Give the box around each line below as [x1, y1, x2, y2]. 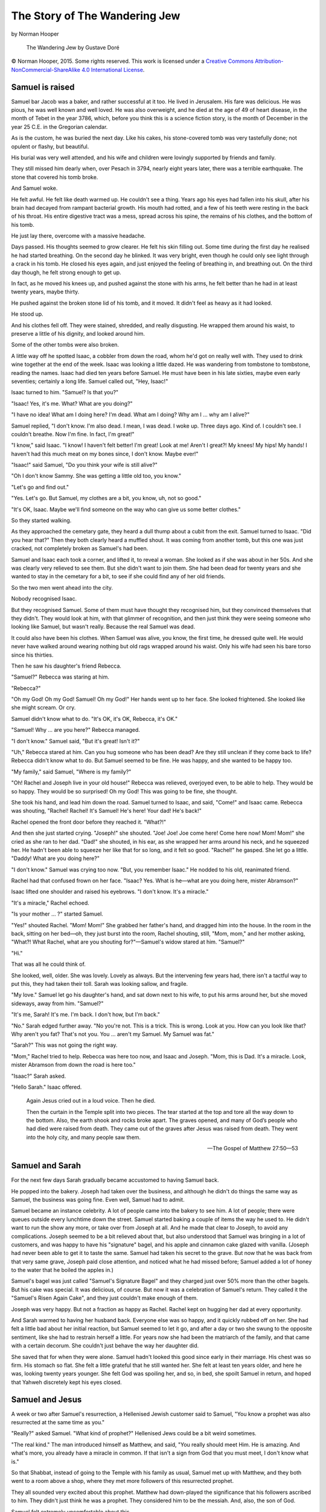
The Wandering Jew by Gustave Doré [26, 44, 120, 51]
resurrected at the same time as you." [11, 1419, 105, 1426]
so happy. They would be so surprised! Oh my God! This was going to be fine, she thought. [11, 787, 238, 795]
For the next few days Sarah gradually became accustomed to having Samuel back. [11, 1176, 219, 1184]
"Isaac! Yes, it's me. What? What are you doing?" [11, 400, 133, 407]
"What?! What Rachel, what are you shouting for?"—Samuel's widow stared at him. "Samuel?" [11, 938, 245, 946]
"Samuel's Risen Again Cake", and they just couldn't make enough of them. [11, 1294, 199, 1302]
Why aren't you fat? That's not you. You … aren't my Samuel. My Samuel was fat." [11, 1030, 214, 1037]
